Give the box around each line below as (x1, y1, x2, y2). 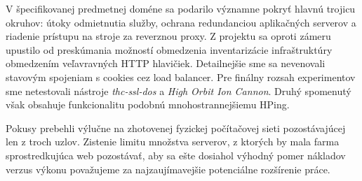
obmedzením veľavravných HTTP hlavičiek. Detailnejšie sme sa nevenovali (6, 56, 326, 71)
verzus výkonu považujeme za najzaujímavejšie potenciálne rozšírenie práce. (6, 161, 330, 176)
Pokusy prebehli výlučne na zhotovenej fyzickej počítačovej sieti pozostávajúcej (6, 120, 346, 135)
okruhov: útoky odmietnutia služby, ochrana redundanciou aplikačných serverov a (6, 15, 356, 29)
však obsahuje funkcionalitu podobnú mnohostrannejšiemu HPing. (6, 97, 290, 112)
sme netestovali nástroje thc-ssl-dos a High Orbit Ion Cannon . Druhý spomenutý (6, 83, 351, 98)
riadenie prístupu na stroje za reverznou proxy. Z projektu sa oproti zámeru (6, 29, 331, 43)
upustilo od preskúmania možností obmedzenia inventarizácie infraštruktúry (6, 42, 333, 57)
